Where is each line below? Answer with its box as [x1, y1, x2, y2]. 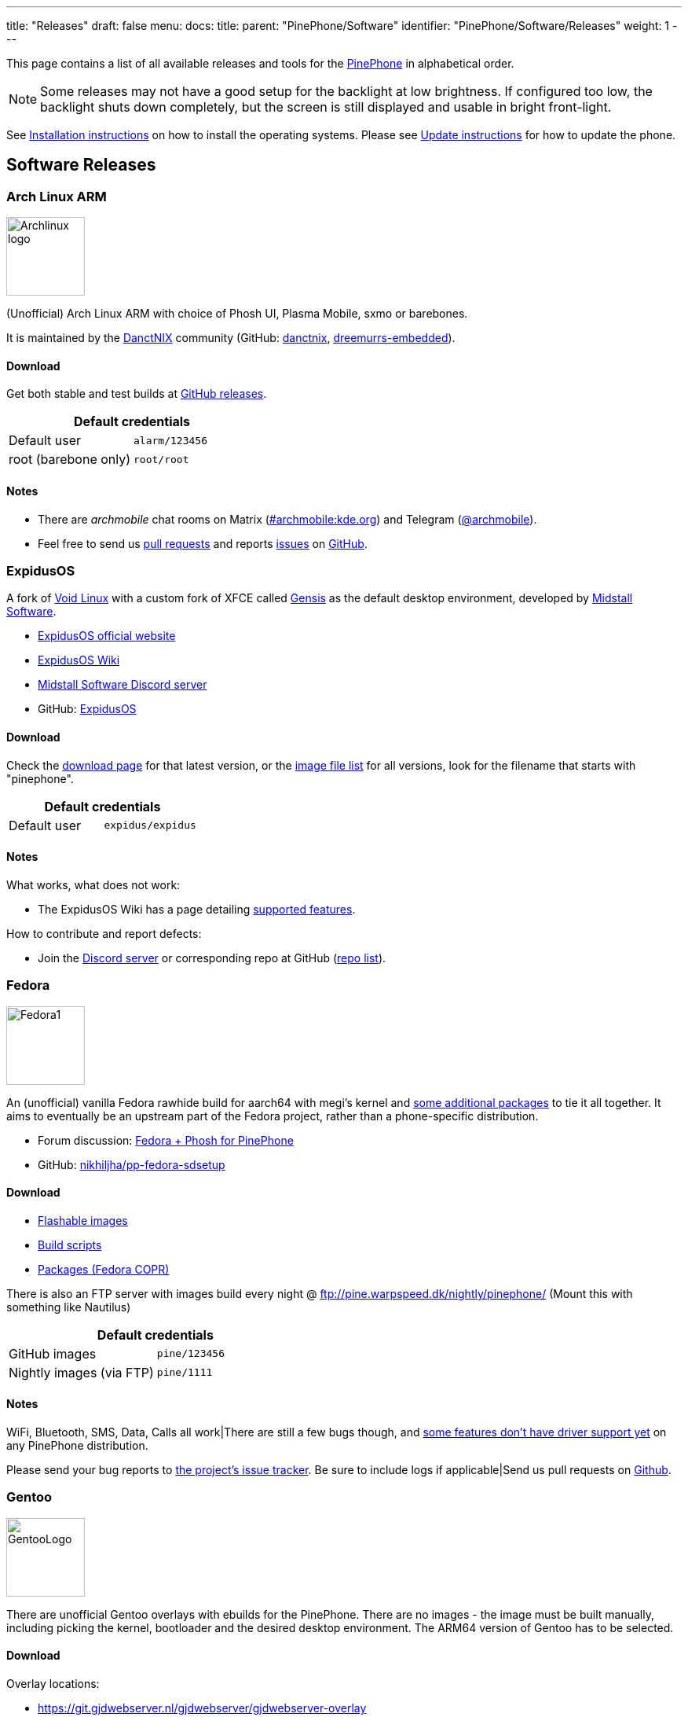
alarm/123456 [134, 434, 207, 447]
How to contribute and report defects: [6, 926, 202, 940]
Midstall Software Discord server [38, 678, 207, 692]
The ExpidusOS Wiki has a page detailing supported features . [38, 902, 356, 916]
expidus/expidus [104, 819, 196, 832]
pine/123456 [156, 1347, 225, 1360]
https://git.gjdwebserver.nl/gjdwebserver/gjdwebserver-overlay [38, 1701, 367, 1715]
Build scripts [38, 1237, 102, 1252]
